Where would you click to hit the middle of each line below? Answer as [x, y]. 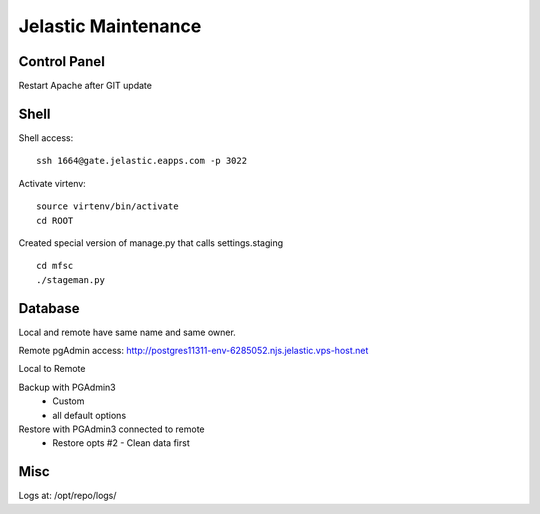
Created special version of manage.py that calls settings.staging [151, 242]
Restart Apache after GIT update [85, 86]
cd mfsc [55, 266]
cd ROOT [55, 220]
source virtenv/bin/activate [107, 206]
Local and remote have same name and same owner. [127, 332]
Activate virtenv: [52, 183]
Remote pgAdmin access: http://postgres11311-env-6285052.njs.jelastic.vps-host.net [193, 350]
